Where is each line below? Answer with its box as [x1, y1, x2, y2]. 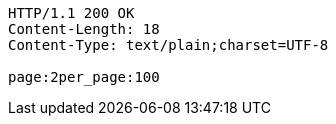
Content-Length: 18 [8, 21, 160, 37]
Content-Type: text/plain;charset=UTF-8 [8, 37, 329, 53]
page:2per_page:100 [8, 69, 160, 85]
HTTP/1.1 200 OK [8, 5, 135, 21]
